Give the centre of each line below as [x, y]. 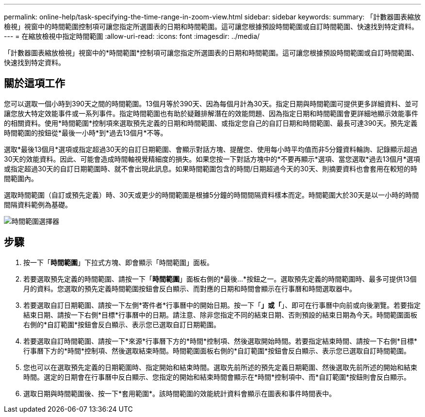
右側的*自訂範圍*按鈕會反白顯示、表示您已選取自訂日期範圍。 [122, 324]
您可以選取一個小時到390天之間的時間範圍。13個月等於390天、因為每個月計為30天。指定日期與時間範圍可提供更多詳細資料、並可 [211, 103]
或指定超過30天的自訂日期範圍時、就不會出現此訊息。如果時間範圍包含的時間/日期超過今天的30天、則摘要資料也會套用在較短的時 [211, 168]
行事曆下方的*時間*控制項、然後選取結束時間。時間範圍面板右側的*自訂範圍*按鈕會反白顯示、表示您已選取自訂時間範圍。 [217, 350]
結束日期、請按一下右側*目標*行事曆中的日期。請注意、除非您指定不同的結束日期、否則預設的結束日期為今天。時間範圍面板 [221, 315]
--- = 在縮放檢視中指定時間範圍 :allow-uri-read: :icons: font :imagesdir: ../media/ [132, 36]
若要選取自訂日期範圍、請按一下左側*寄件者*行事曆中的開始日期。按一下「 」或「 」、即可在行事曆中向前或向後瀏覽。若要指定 [222, 305]
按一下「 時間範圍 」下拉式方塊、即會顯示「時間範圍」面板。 [118, 262]
